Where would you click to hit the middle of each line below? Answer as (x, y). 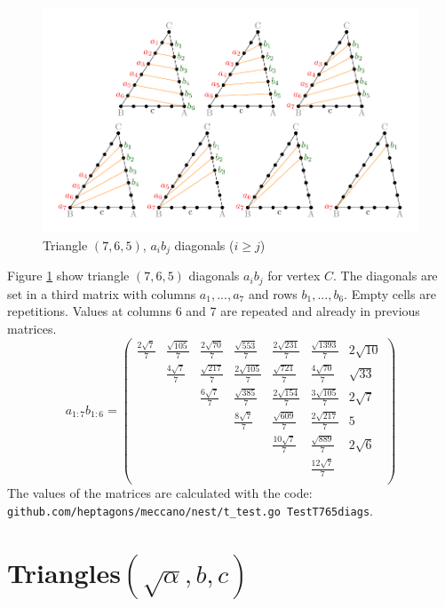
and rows (273, 293)
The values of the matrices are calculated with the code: (160, 493)
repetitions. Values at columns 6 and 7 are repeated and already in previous (214, 311)
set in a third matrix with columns (102, 293)
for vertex (294, 276)
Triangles (64, 573)
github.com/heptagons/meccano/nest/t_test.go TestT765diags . (190, 510)
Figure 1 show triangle (68, 276)
